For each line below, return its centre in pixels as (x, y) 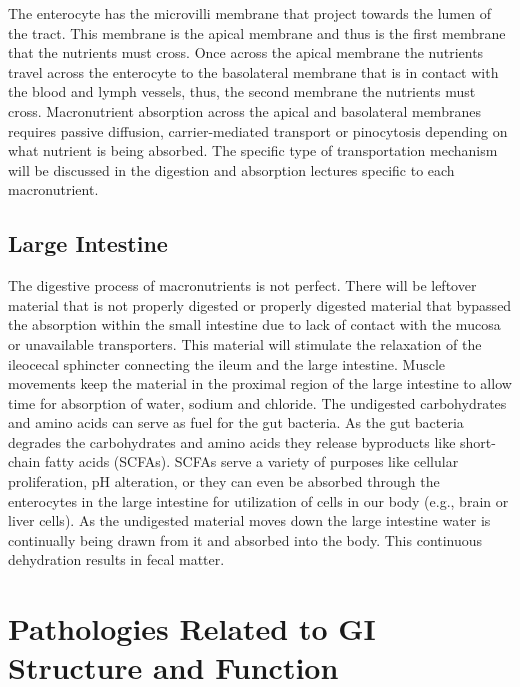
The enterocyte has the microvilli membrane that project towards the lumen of (249, 13)
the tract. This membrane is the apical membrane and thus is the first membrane (257, 32)
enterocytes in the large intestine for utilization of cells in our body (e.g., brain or (258, 500)
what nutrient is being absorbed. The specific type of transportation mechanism (253, 150)
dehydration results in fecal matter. (116, 559)
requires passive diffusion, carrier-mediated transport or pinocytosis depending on (258, 130)
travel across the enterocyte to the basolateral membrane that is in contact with (253, 71)
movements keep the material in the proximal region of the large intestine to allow (260, 383)
